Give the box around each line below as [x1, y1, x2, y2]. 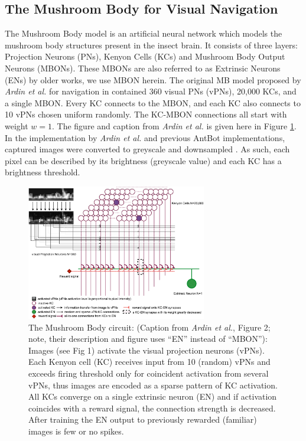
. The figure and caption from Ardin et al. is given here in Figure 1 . [52, 119, 297, 132]
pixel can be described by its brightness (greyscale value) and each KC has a [5, 154, 282, 166]
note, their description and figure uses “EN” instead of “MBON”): [28, 332, 268, 345]
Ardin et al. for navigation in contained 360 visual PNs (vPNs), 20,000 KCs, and [5, 85, 297, 97]
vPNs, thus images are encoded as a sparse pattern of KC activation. [28, 378, 278, 391]
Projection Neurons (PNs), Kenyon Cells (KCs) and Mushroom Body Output [5, 50, 285, 63]
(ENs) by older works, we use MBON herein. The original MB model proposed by [5, 73, 301, 86]
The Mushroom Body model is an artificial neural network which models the [5, 27, 282, 40]
